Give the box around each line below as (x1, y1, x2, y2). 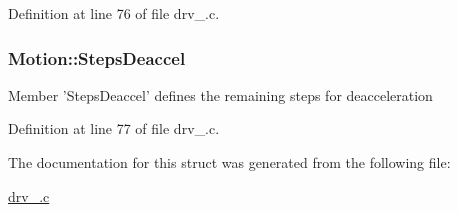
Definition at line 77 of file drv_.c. (8, 118, 220, 139)
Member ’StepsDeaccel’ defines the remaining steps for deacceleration (8, 84, 433, 105)
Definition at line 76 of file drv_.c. (8, 3, 220, 23)
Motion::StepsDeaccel (8, 45, 186, 70)
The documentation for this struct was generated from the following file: (8, 152, 451, 172)
